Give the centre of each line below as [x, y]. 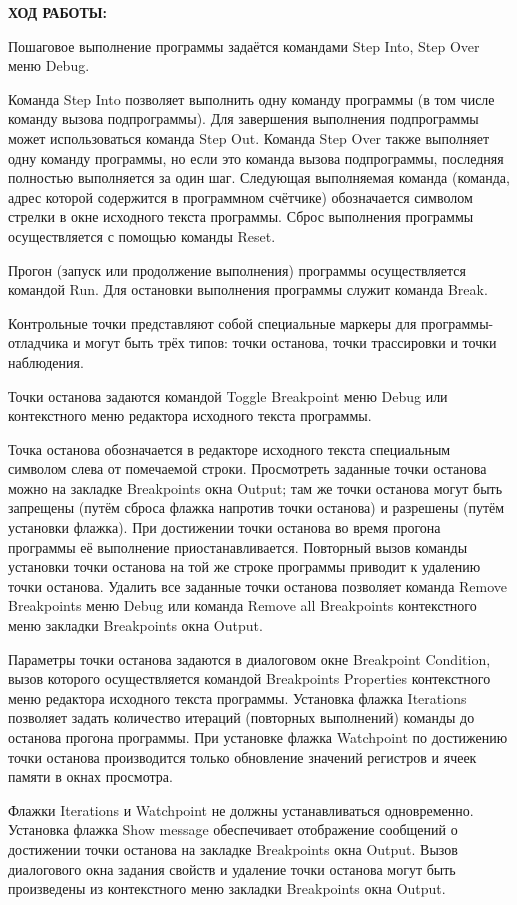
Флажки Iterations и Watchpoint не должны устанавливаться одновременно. [241, 809]
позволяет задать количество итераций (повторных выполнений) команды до [241, 717]
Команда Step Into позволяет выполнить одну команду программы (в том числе [251, 98]
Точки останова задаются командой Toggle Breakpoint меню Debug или [228, 395]
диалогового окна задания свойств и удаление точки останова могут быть [232, 868]
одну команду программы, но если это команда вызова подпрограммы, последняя [256, 157]
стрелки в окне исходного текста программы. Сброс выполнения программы [241, 216]
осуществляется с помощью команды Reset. [142, 235]
